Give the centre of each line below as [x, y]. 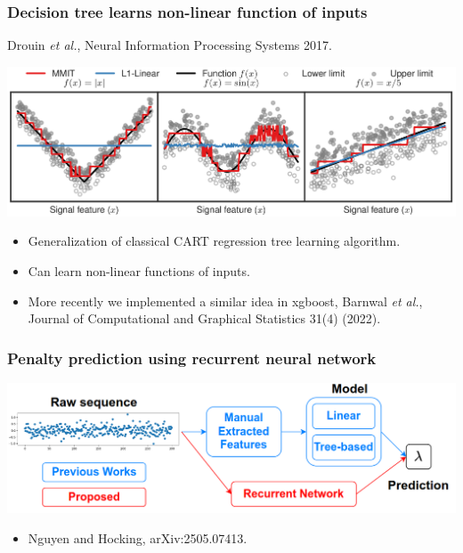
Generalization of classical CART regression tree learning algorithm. [214, 241]
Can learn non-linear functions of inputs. [139, 271]
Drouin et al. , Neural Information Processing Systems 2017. [170, 45]
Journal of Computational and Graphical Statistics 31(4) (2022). [204, 318]
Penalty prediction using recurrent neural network [192, 358]
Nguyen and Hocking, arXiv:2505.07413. [138, 537]
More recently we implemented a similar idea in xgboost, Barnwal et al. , [225, 301]
